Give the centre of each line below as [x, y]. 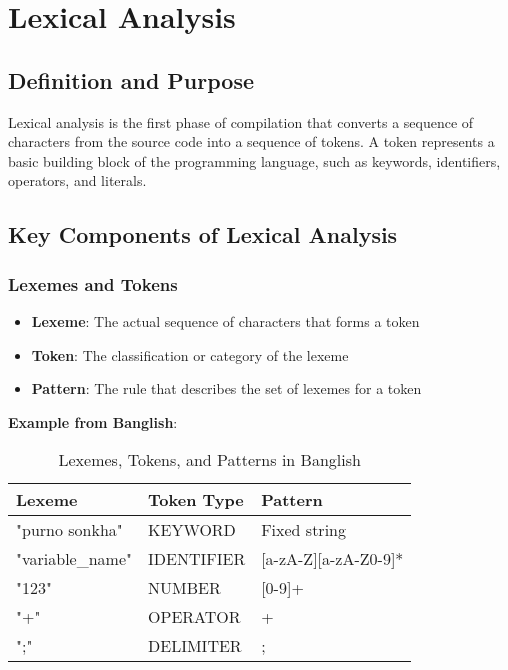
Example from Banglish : [93, 421]
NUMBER [184, 588]
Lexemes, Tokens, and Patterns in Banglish [209, 460]
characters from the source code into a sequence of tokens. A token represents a [251, 141]
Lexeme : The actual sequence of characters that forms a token [225, 320]
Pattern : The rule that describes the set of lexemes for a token [226, 388]
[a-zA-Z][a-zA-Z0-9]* [332, 559]
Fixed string [303, 530]
